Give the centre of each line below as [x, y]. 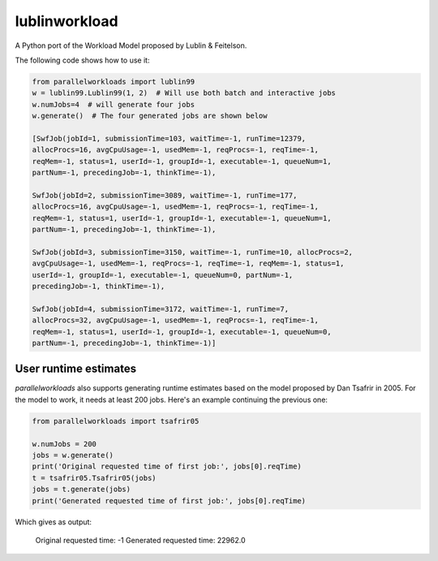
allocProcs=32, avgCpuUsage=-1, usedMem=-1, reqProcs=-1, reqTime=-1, [176, 320]
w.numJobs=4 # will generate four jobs [113, 104]
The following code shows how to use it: [82, 60]
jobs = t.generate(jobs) [82, 490]
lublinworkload [67, 21]
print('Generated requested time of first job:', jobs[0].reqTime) [169, 501]
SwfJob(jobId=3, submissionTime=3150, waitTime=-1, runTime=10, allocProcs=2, [192, 252]
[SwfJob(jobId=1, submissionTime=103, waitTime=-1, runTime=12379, [169, 138]
